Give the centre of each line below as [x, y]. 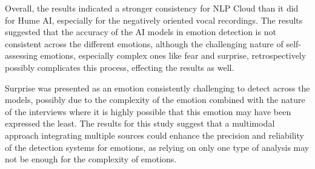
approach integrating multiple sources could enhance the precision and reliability [154, 135]
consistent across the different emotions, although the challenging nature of [144, 43]
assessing [21, 55]
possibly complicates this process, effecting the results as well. [120, 67]
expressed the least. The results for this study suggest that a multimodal [140, 123]
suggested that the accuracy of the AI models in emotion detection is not [141, 32]
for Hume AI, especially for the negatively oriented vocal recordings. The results [154, 20]
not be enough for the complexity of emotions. [91, 159]
